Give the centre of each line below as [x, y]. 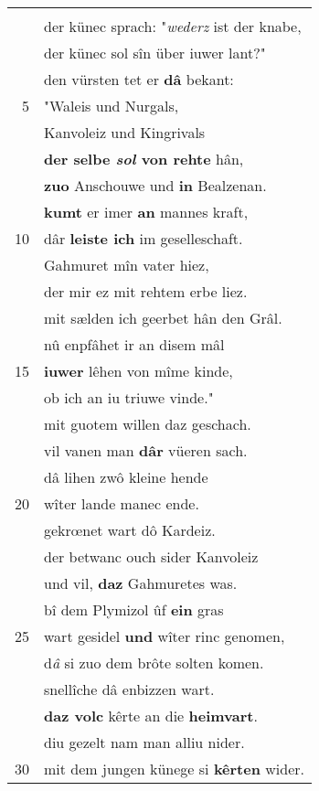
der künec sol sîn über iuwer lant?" [155, 53]
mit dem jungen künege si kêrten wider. [174, 769]
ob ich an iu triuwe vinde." [129, 397]
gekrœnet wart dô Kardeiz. [130, 530]
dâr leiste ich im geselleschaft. [144, 238]
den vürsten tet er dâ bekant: [139, 79]
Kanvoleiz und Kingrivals [125, 132]
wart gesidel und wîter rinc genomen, [165, 636]
